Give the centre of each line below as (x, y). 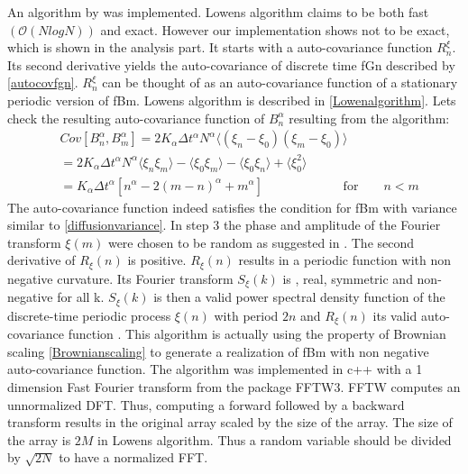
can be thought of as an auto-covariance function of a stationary (280, 82)
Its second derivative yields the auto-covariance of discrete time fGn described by (231, 64)
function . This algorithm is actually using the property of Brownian (257, 334)
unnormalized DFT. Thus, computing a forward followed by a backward (206, 404)
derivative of (41, 260)
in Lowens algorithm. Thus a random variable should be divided (275, 439)
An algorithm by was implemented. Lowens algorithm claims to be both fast (218, 12)
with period (246, 315)
